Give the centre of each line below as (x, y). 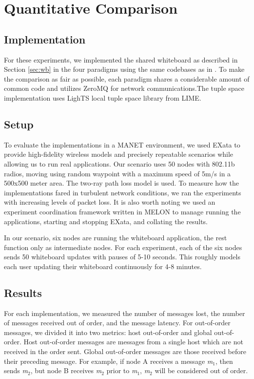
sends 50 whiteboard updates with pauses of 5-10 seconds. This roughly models (122, 257)
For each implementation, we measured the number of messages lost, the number (125, 313)
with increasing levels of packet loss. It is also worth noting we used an (110, 202)
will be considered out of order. (201, 370)
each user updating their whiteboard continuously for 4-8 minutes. (103, 266)
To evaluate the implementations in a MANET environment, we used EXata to (122, 144)
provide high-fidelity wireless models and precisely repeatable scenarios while (119, 154)
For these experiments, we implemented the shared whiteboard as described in (121, 59)
